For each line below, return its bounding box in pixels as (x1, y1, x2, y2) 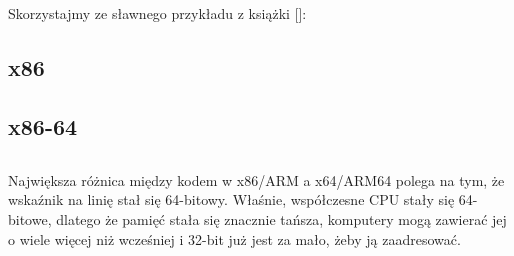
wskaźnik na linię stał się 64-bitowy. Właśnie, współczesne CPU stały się (8, 189, 455, 210)
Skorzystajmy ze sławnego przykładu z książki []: (8, 3, 307, 24)
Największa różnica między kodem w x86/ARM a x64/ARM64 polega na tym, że (8, 169, 505, 190)
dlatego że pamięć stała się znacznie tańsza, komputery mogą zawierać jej (56, 208, 507, 229)
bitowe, (8, 208, 52, 229)
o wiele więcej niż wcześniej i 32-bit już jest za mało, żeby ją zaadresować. (8, 228, 461, 249)
